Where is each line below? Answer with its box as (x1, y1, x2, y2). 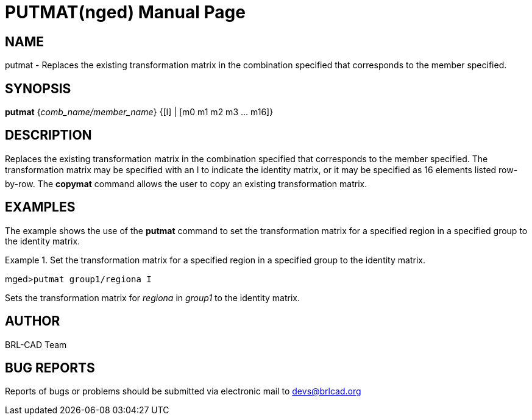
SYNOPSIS (5, 80, 71, 96)
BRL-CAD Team (5, 339, 67, 350)
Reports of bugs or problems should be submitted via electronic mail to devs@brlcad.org (5, 386, 361, 397)
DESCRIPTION (5, 127, 92, 143)
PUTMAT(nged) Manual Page (5, 2, 246, 23)
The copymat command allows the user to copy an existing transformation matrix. (37, 178, 367, 189)
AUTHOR (5, 313, 60, 329)
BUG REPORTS (5, 360, 95, 376)
